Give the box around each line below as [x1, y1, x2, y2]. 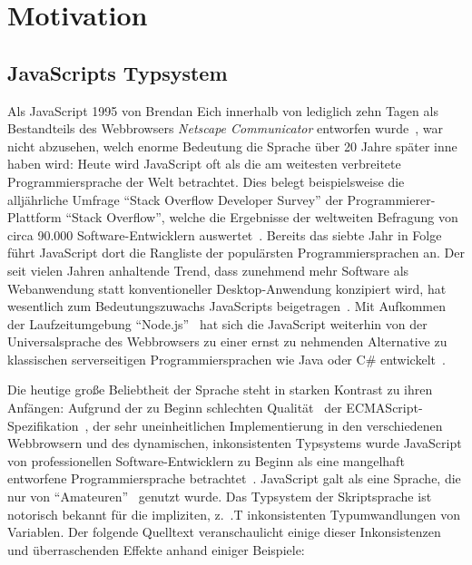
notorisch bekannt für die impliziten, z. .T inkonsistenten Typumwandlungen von [7, 504, 460, 523]
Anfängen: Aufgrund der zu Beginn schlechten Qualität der [7, 398, 342, 417]
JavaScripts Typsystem [7, 58, 228, 86]
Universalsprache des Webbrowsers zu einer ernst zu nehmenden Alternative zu [7, 332, 447, 351]
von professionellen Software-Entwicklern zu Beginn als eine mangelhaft [7, 451, 405, 470]
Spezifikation [7, 415, 79, 434]
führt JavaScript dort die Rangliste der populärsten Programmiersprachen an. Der [7, 243, 465, 262]
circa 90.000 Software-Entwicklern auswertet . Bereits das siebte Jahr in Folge [7, 225, 442, 244]
